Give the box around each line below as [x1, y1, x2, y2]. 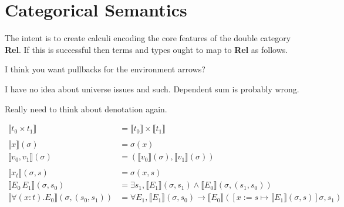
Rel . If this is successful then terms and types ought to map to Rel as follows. [5, 43, 288, 55]
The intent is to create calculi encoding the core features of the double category [5, 32, 291, 44]
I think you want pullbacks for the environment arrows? [5, 63, 205, 75]
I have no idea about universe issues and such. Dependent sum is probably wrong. [5, 82, 299, 95]
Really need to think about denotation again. [5, 102, 167, 115]
